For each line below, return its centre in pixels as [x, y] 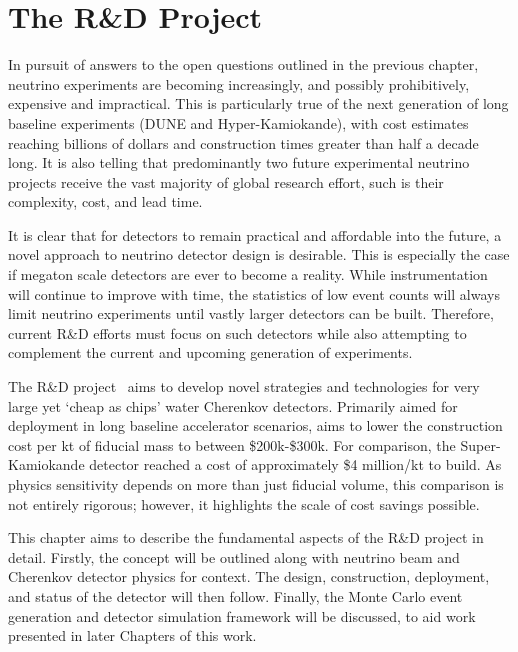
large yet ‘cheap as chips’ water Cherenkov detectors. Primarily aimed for [233, 405]
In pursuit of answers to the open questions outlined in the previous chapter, [243, 64]
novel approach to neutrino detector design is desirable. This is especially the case [259, 254]
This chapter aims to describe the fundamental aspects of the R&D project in [246, 537]
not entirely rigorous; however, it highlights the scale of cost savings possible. [244, 503]
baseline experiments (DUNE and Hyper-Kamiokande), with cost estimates [238, 122]
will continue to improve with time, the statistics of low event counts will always [254, 293]
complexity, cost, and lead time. [105, 201]
